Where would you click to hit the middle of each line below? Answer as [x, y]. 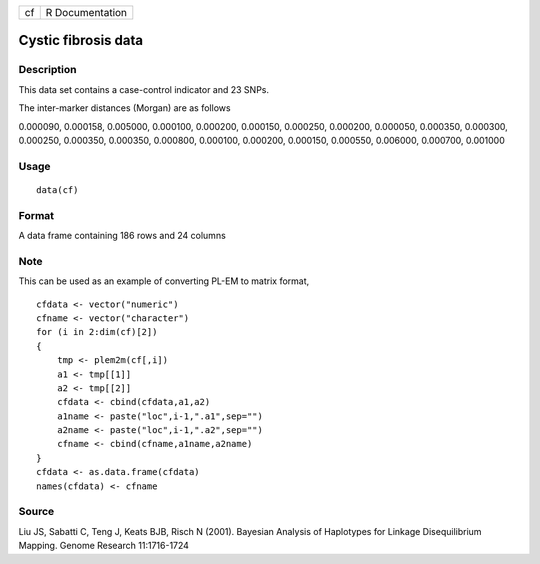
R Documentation [86, 12]
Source [36, 512]
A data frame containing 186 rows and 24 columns [122, 236]
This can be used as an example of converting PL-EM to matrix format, [164, 281]
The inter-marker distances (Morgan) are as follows [124, 108]
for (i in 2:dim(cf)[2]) [97, 332]
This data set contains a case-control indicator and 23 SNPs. [144, 89]
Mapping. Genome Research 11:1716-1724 [104, 546]
